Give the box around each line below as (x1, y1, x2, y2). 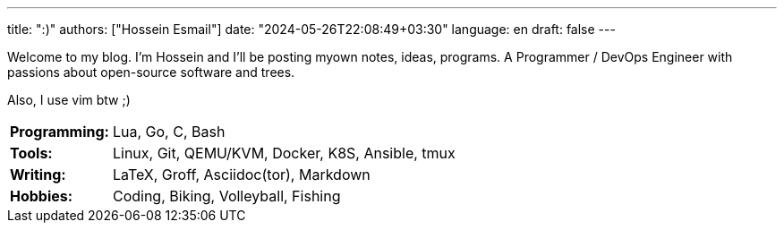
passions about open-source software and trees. (7, 64, 295, 80)
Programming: (10, 123, 109, 141)
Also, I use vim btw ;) (7, 92, 131, 107)
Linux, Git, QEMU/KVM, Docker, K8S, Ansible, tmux (112, 144, 456, 162)
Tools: (10, 144, 53, 162)
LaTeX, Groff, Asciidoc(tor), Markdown (112, 166, 371, 183)
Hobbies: (10, 187, 73, 205)
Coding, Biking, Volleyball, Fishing (112, 187, 341, 205)
